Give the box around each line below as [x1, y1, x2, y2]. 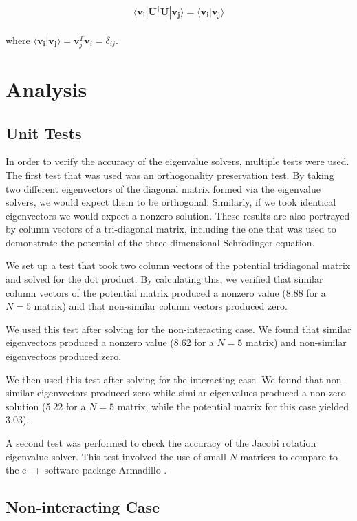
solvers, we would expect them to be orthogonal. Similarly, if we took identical [6, 195, 336, 209]
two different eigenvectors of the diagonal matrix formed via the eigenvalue [6, 181, 321, 195]
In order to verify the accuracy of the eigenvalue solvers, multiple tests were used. [6, 154, 349, 169]
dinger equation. [246, 235, 315, 249]
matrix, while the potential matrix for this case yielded [117, 398, 349, 413]
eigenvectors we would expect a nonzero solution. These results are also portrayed [6, 208, 350, 222]
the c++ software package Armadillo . [6, 462, 167, 477]
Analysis [6, 74, 87, 103]
